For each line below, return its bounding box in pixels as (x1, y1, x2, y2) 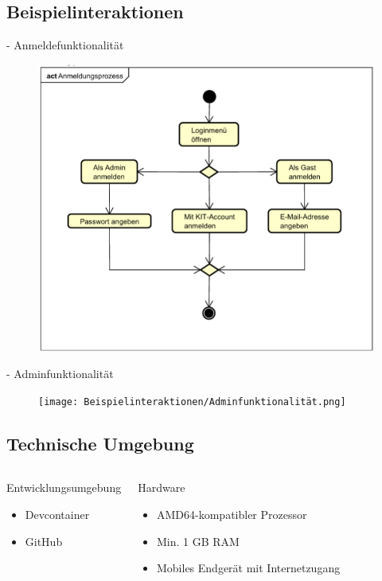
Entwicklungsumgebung (6, 479, 122, 496)
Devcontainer (25, 506, 90, 523)
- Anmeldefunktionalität (6, 37, 124, 53)
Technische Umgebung (6, 431, 194, 455)
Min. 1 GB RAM (156, 532, 240, 549)
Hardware (138, 479, 185, 496)
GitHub (25, 532, 63, 549)
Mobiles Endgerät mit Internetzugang (156, 560, 341, 576)
